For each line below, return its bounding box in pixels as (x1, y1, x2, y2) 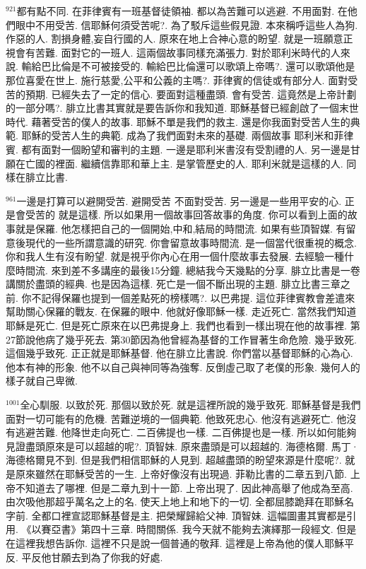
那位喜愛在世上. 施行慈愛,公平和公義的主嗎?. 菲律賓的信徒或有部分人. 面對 (6, 72, 348, 87)
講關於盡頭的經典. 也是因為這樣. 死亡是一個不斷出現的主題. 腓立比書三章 (6, 276, 341, 291)
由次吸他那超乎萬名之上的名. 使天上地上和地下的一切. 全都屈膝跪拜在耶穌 (6, 494, 345, 509)
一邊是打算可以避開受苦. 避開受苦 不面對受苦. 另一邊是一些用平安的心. (16, 193, 342, 208)
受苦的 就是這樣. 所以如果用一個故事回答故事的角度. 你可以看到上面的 (25, 207, 348, 222)
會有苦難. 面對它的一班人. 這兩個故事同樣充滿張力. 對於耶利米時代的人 (15, 45, 341, 59)
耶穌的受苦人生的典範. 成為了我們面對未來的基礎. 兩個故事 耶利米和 (21, 128, 334, 143)
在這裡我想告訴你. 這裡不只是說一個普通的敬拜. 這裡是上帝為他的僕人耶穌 (6, 535, 345, 550)
